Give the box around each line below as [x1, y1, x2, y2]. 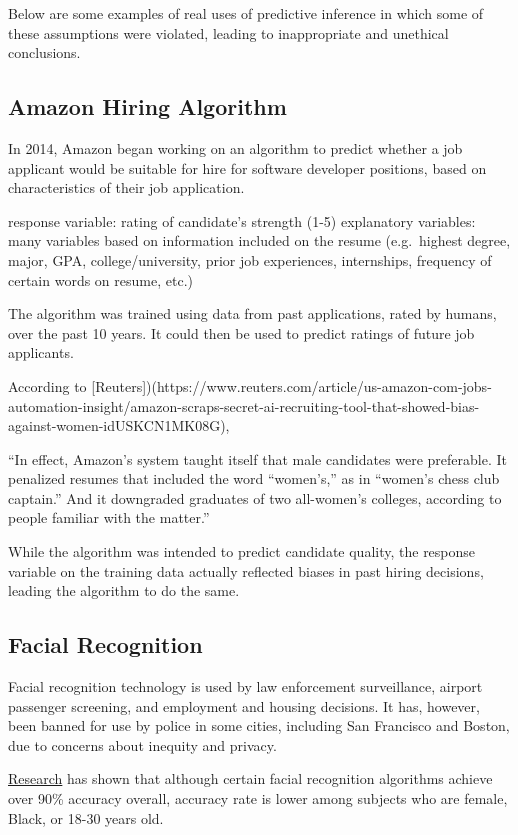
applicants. [8, 342, 74, 363]
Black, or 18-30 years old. [8, 807, 164, 828]
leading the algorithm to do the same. [8, 580, 240, 601]
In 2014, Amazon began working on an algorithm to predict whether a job [8, 137, 463, 158]
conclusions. [8, 42, 81, 63]
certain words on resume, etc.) [8, 269, 193, 290]
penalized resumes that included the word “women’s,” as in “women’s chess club [8, 468, 500, 489]
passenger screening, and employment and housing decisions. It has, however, [8, 695, 480, 716]
